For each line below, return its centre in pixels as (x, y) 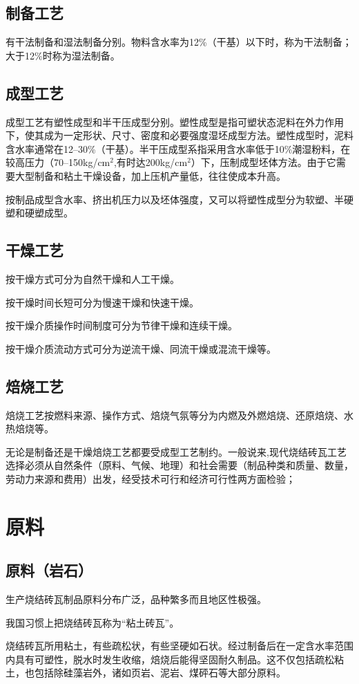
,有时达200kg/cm (151, 162)
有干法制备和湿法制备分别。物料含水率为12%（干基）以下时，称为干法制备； (179, 42)
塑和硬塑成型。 (39, 213)
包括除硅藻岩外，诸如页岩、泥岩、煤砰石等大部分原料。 (160, 673)
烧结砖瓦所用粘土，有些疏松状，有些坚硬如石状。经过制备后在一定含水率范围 (179, 646)
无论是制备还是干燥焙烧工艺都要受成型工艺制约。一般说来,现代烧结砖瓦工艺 (176, 451)
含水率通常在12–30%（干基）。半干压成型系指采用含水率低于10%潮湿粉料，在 (178, 148)
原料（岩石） (49, 570)
